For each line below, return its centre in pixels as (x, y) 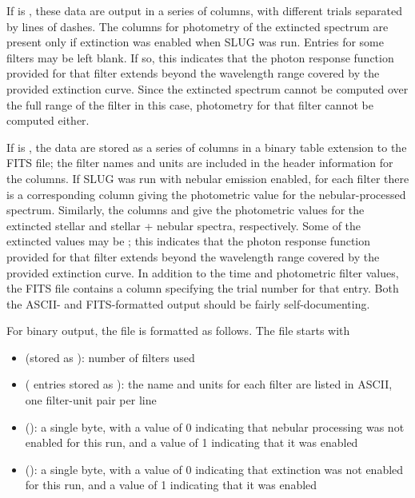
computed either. (48, 120)
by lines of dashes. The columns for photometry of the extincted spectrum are (198, 26)
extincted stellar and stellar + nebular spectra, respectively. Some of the (184, 225)
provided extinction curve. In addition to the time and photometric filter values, (203, 272)
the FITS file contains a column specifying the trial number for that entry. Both (203, 288)
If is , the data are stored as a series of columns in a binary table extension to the (207, 147)
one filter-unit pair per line (91, 400)
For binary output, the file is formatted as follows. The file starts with (178, 331)
